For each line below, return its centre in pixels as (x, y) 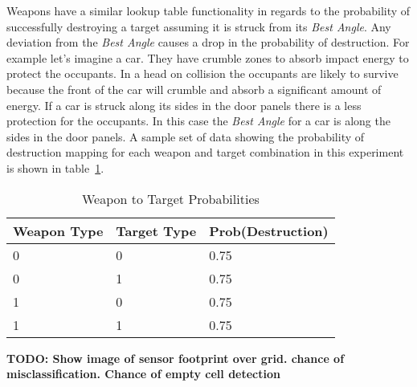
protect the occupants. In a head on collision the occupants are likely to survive (202, 73)
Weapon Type (58, 230)
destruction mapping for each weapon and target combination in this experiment (205, 152)
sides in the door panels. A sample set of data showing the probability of (186, 136)
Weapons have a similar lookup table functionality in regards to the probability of (208, 10)
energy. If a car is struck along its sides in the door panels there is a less (184, 105)
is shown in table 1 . (55, 167)
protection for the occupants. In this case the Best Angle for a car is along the (198, 121)
